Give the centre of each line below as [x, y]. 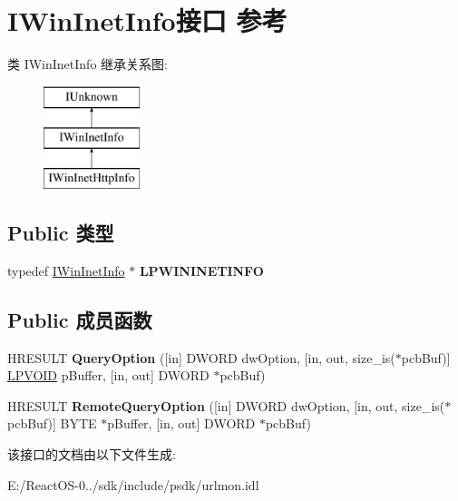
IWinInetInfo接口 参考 [147, 20]
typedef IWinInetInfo [66, 270]
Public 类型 [61, 233]
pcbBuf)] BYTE [52, 423]
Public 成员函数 [80, 319]
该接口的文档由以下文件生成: [92, 454]
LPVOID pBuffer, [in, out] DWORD [108, 375]
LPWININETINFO [201, 270]
